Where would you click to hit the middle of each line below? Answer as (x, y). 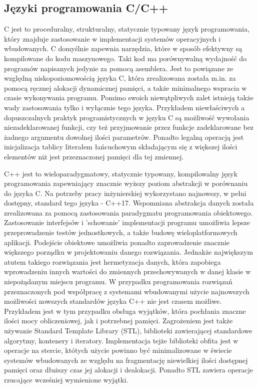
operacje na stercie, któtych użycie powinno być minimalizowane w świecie (118, 350)
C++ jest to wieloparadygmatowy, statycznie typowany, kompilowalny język (121, 173)
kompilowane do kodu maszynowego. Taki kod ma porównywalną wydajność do (125, 58)
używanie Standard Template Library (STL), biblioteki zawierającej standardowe (128, 331)
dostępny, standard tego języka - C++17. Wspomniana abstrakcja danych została (129, 203)
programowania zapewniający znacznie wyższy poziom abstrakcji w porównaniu (126, 183)
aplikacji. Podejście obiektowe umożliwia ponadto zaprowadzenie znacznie (117, 242)
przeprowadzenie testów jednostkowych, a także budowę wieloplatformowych (121, 232)
